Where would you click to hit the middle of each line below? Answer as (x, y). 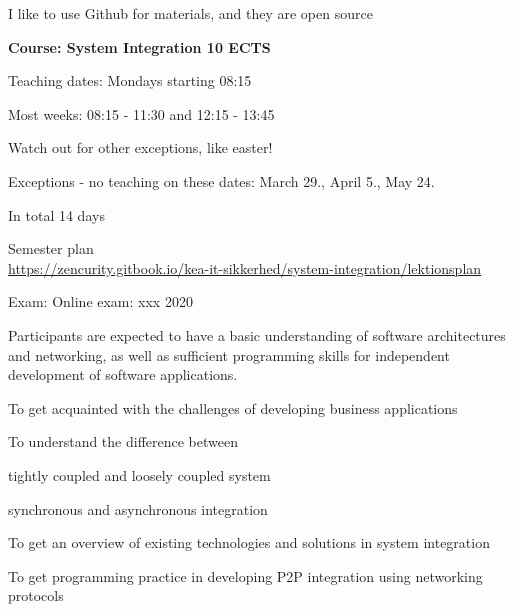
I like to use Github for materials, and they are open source (190, 13)
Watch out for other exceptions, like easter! (140, 147)
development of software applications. (123, 374)
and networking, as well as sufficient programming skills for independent (229, 354)
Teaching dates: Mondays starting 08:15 (130, 80)
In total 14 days (56, 214)
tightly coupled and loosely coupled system (139, 474)
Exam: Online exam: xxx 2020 (100, 301)
